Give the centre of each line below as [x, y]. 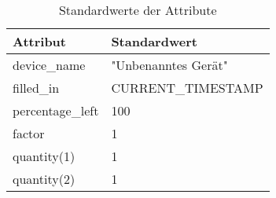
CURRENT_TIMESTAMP [187, 88]
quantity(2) [44, 179]
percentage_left [56, 110]
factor [29, 133]
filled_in [36, 88]
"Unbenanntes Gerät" [169, 65]
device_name [49, 65]
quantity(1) [44, 156]
